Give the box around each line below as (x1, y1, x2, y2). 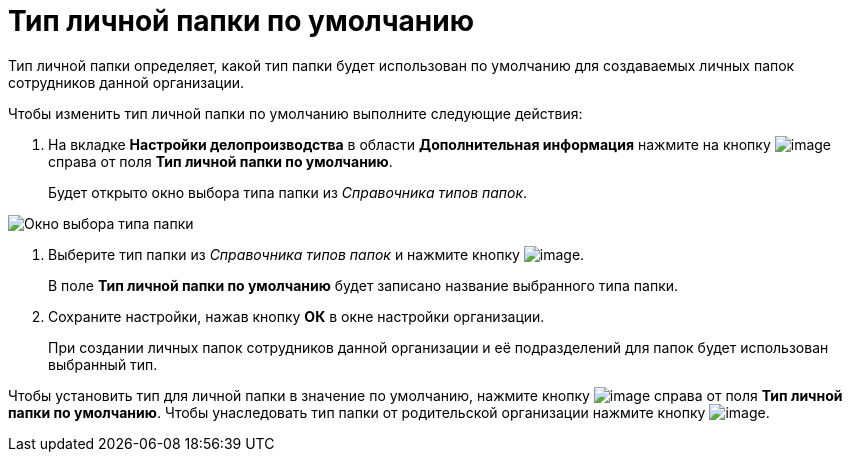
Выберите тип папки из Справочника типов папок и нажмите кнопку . (48, 245, 585, 263)
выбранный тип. (48, 355, 158, 373)
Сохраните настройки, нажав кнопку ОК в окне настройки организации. (48, 307, 545, 325)
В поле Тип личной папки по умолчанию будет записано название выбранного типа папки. (48, 276, 679, 294)
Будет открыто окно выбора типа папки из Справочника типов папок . (48, 183, 528, 201)
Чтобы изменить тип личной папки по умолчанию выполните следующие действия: (8, 104, 583, 122)
